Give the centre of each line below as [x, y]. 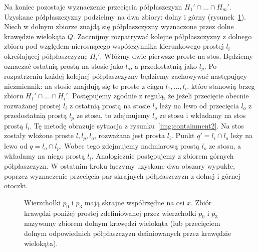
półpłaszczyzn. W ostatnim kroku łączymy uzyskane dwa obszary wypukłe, [119, 165]
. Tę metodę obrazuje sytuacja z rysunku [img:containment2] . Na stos [137, 125]
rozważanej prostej [33, 105]
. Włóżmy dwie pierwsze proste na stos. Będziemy [176, 55]
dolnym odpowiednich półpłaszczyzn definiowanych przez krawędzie [128, 233]
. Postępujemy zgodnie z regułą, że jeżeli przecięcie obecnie [158, 96]
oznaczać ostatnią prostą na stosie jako [64, 66]
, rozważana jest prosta [130, 135]
